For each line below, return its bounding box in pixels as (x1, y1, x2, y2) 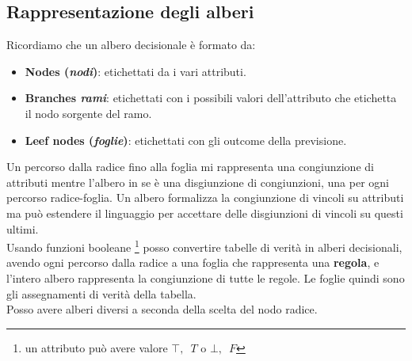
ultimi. (6, 220, 39, 237)
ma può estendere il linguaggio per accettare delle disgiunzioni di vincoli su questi (6, 204, 403, 221)
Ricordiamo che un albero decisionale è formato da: (6, 36, 256, 53)
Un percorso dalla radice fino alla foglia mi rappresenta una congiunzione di (6, 158, 374, 175)
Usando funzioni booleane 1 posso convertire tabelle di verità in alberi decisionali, (6, 237, 402, 255)
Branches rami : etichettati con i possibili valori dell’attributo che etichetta (25, 89, 397, 106)
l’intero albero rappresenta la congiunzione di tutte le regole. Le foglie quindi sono (6, 269, 405, 286)
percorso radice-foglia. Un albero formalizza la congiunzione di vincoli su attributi (6, 189, 404, 206)
